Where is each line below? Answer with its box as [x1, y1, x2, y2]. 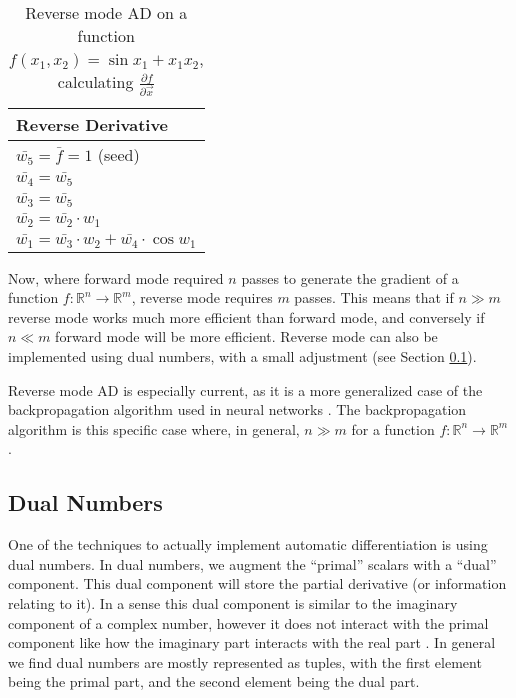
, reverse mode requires [131, 287, 273, 308]
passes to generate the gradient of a [241, 267, 459, 288]
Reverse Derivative [16, 112, 169, 136]
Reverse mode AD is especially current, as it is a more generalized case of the [8, 379, 483, 400]
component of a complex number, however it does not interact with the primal [8, 612, 489, 633]
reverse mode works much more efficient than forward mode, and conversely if [8, 306, 485, 327]
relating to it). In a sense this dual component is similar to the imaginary [8, 592, 458, 613]
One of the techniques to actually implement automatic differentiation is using [8, 534, 488, 555]
